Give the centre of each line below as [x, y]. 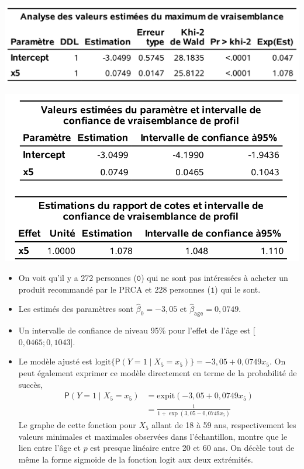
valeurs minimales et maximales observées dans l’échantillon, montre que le [153, 436]
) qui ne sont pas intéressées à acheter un [215, 277]
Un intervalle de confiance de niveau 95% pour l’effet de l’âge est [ [137, 330]
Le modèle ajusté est [55, 361]
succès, [31, 384]
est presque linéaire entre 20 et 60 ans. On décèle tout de [192, 448]
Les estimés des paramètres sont [76, 309]
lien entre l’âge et [49, 448]
